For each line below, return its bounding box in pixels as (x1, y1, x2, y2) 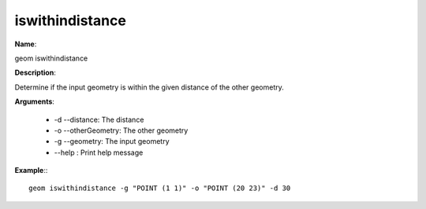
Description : (14, 68, 57, 78)
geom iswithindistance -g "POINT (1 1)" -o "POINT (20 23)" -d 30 (28, 184, 291, 192)
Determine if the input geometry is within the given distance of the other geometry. (14, 82, 284, 92)
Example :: (14, 166, 48, 175)
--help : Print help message (54, 148, 144, 157)
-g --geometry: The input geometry (54, 137, 170, 146)
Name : (14, 39, 37, 49)
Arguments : (14, 97, 55, 106)
